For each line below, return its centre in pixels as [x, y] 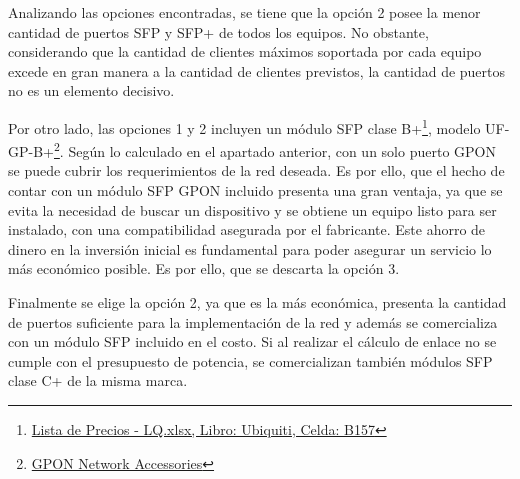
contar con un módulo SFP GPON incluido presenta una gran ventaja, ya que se [255, 190]
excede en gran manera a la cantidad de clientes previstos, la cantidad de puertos [257, 70]
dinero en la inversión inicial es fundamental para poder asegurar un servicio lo [250, 248]
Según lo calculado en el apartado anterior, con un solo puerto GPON [282, 150]
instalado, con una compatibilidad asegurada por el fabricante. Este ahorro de [247, 229]
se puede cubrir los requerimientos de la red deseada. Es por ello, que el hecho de [256, 170]
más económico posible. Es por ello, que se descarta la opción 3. [204, 268]
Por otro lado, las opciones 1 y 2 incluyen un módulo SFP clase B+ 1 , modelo [244, 126]
